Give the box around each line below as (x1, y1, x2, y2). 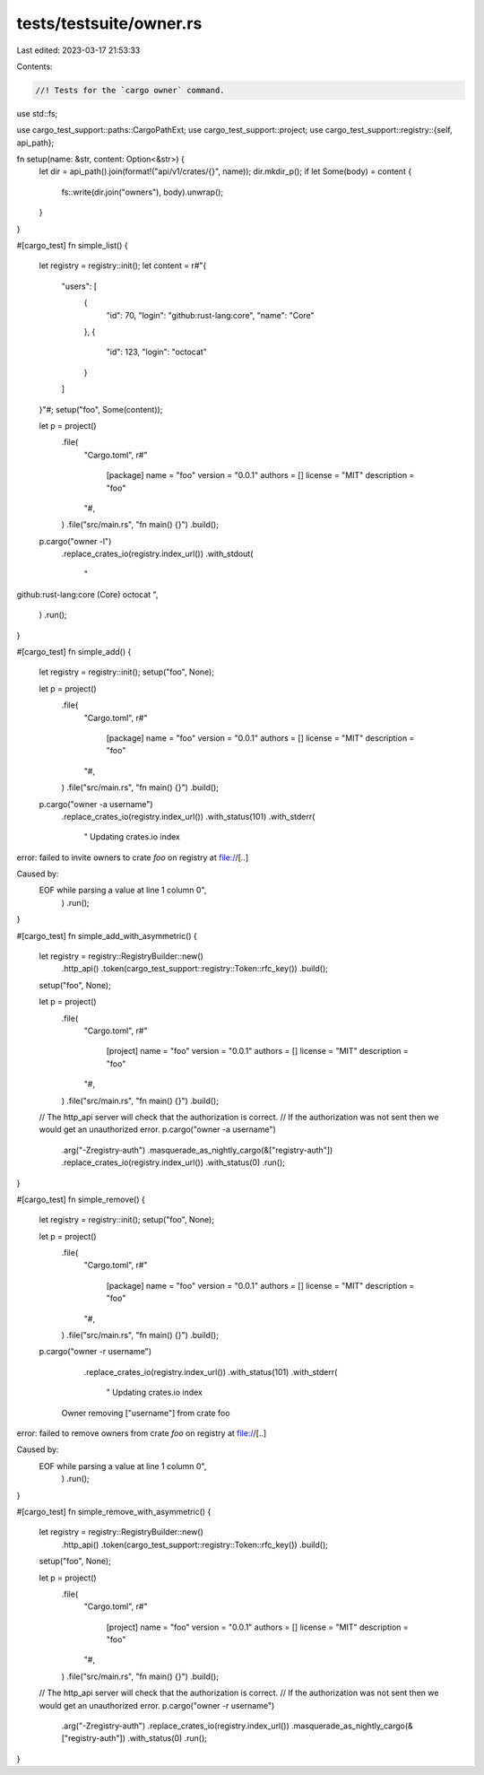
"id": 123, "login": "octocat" (106, 346, 208, 358)
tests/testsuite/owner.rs (16, 13, 203, 33)
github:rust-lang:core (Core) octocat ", (16, 588, 159, 600)
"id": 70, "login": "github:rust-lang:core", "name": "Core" (106, 309, 315, 320)
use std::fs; (16, 108, 58, 118)
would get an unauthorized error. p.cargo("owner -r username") (39, 1700, 275, 1710)
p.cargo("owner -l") (39, 535, 112, 546)
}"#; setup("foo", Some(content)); (39, 404, 163, 414)
